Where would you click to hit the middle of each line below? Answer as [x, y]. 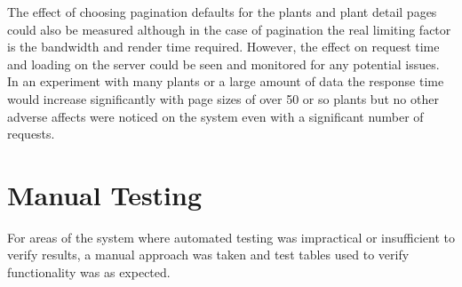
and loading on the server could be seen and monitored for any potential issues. [223, 64]
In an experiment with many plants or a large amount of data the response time [226, 81]
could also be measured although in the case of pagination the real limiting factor [229, 29]
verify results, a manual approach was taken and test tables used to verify [208, 255]
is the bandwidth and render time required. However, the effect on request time [223, 47]
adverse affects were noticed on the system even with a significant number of [215, 116]
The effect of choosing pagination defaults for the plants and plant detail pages [222, 12]
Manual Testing [105, 194]
